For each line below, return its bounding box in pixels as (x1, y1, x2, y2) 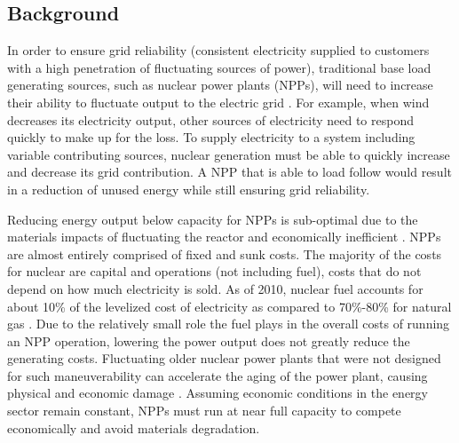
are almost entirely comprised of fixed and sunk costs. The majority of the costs (7, 244, 442, 263)
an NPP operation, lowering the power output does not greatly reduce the (7, 331, 410, 350)
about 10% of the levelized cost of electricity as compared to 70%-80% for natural (7, 297, 452, 315)
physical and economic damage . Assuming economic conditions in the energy (7, 384, 428, 402)
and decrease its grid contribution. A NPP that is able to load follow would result (7, 162, 452, 181)
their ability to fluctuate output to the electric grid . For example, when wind (7, 92, 430, 111)
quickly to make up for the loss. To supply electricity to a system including (7, 128, 415, 146)
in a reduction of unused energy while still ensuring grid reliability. (7, 179, 370, 198)
